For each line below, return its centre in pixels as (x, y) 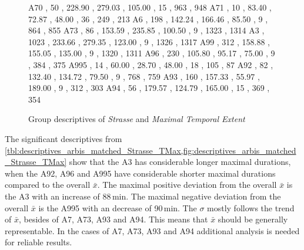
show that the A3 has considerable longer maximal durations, (180, 162)
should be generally (253, 219)
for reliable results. (39, 242)
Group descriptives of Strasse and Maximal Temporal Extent (137, 119)
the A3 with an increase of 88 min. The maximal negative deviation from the (143, 196)
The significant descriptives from (64, 138)
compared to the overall (48, 185)
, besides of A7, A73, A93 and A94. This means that (113, 219)
